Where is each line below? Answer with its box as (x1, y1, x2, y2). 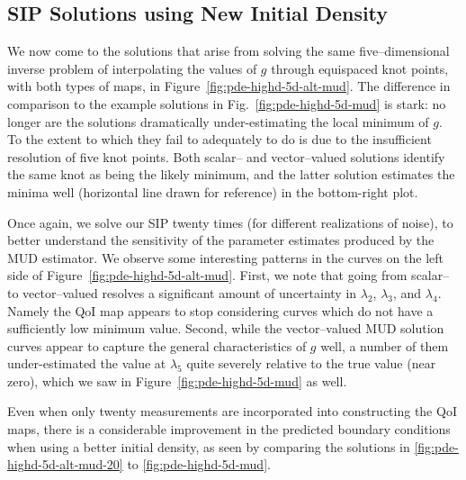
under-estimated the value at (7, 354, 166, 373)
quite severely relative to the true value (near (186, 354, 436, 373)
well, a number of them (320, 336, 449, 355)
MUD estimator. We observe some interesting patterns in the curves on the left (7, 248, 444, 267)
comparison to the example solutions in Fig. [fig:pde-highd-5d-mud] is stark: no (7, 94, 446, 113)
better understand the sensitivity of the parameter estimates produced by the (7, 231, 435, 249)
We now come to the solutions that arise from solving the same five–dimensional (7, 41, 450, 60)
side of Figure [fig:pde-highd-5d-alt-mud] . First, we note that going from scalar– (7, 266, 450, 285)
